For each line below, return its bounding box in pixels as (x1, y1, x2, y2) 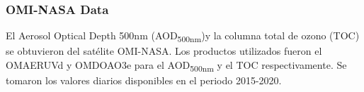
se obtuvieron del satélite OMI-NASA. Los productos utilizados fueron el (6, 44, 322, 58)
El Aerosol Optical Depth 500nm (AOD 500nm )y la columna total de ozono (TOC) (6, 28, 360, 45)
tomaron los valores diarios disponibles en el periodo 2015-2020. (6, 73, 282, 88)
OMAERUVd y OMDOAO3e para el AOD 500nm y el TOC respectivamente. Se (6, 57, 347, 74)
